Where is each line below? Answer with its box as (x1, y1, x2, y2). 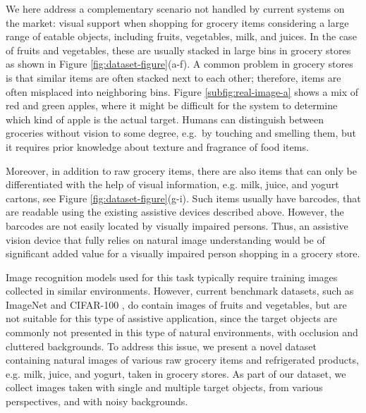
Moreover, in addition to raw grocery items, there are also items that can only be (6, 163, 357, 178)
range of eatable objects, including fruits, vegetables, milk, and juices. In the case (6, 29, 357, 44)
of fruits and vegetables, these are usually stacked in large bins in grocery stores (6, 42, 351, 57)
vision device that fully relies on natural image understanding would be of (6, 232, 325, 247)
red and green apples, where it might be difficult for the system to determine (6, 98, 338, 113)
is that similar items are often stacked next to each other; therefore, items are (6, 70, 341, 85)
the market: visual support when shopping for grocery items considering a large (6, 15, 349, 30)
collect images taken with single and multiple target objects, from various (6, 380, 323, 395)
